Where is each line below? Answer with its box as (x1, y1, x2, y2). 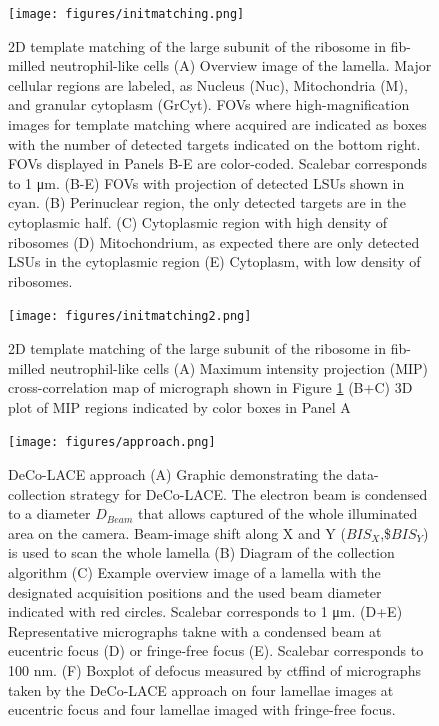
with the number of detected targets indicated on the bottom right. (8, 133, 421, 154)
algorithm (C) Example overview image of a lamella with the (8, 562, 381, 583)
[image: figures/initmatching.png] (8, 7, 245, 21)
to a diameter (8, 503, 91, 524)
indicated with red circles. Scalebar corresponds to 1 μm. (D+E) (8, 601, 403, 622)
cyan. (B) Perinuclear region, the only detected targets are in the (8, 192, 407, 213)
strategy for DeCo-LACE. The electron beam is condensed (70, 483, 428, 504)
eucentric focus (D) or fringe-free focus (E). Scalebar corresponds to (8, 640, 424, 661)
